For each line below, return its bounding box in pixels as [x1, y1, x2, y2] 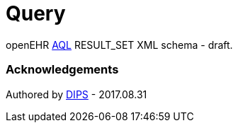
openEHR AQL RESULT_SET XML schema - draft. [6, 38, 233, 51]
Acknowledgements [6, 62, 119, 77]
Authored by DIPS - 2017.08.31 [6, 88, 147, 100]
